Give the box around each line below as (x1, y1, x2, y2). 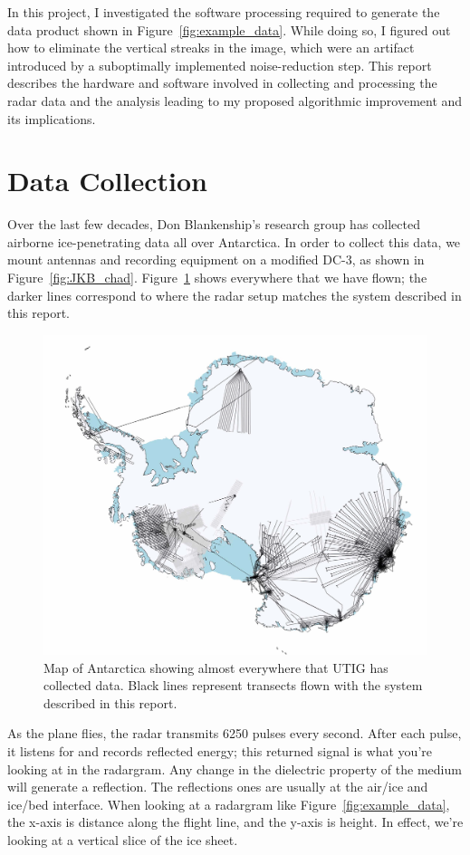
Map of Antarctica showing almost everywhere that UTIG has (43, 658, 388, 677)
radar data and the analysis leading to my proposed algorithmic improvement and (7, 91, 463, 110)
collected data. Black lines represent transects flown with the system (43, 676, 423, 695)
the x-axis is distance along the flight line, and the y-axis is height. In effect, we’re (7, 812, 464, 831)
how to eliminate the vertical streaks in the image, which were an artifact (7, 38, 415, 57)
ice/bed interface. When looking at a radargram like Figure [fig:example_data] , (7, 794, 450, 813)
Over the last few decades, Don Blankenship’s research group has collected (7, 215, 420, 234)
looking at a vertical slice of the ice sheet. (7, 830, 238, 849)
